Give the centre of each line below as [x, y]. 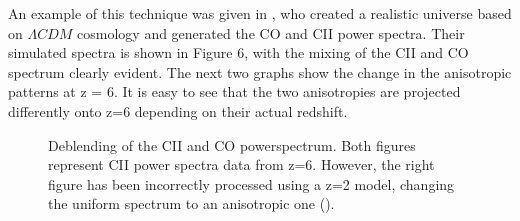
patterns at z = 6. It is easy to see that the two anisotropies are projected [234, 91]
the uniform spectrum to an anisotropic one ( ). [191, 203]
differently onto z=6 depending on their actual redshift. [178, 110]
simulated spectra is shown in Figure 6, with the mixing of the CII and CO [238, 52]
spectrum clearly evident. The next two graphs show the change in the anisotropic [260, 71]
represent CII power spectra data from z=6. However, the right [241, 164]
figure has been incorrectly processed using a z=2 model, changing [251, 183]
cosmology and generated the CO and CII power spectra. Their [271, 32]
